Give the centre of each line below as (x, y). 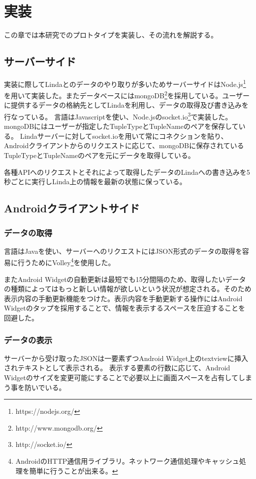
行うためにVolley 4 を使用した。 (66, 262)
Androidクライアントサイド (72, 208)
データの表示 (28, 339)
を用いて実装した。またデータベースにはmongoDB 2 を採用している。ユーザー (127, 95)
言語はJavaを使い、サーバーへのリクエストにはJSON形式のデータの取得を (123, 251)
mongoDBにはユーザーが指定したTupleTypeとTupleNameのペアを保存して (121, 126)
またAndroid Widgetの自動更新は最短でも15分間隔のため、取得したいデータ (125, 279)
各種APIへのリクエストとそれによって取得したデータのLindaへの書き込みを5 (127, 172)
